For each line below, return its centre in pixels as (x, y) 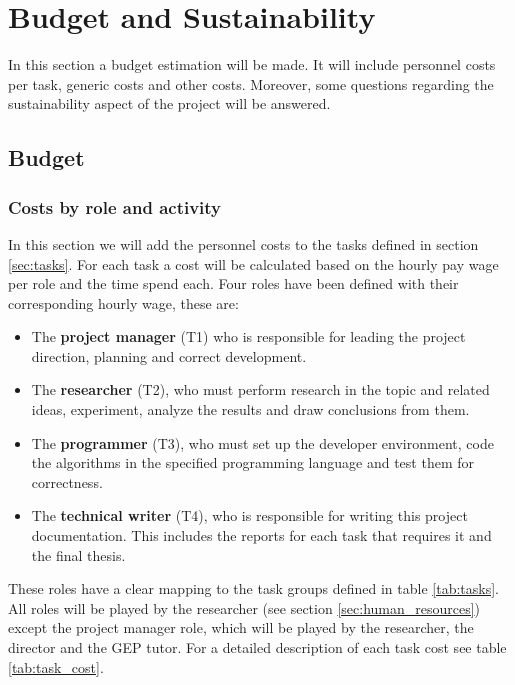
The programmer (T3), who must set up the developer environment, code (262, 442)
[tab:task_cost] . (56, 666)
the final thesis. (78, 554)
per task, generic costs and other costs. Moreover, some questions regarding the (251, 83)
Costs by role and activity (115, 206)
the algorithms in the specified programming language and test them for (252, 462)
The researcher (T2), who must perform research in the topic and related (260, 389)
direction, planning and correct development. (169, 355)
